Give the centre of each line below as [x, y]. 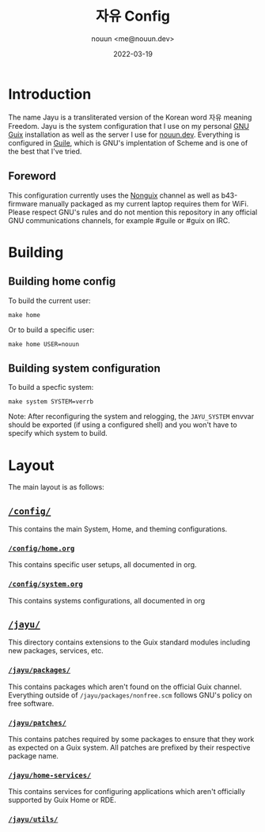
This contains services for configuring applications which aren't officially [127, 792]
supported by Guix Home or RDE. [62, 800]
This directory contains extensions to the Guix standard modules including [129, 642]
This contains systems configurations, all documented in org [107, 600]
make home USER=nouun [44, 344]
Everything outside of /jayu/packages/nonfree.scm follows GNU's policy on [130, 695]
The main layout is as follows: [56, 487]
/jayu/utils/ [33, 820]
